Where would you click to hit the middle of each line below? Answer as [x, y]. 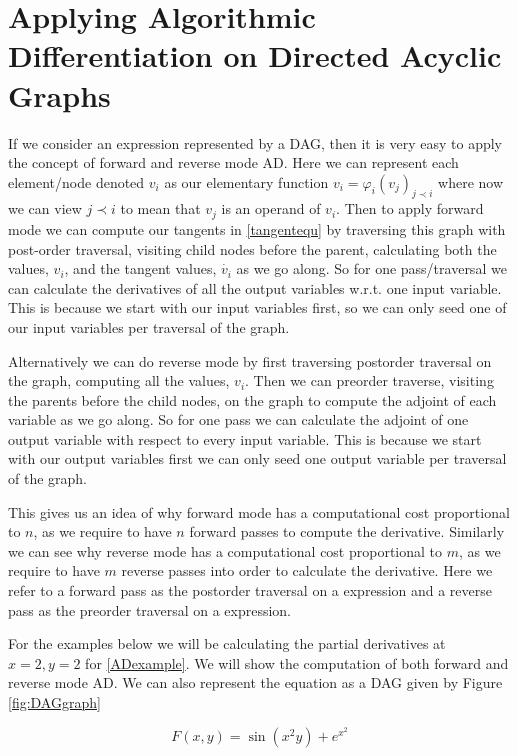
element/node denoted [76, 181]
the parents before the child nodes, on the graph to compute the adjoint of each [252, 399]
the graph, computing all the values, [119, 380]
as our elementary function [246, 181]
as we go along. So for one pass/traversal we [371, 268]
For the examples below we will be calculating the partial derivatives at [227, 643]
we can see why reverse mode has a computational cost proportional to [225, 550]
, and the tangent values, [140, 268]
